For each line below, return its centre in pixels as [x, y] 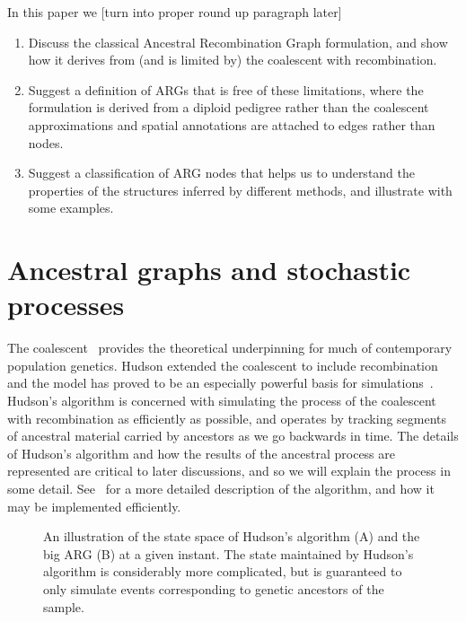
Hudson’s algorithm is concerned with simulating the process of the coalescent [222, 401]
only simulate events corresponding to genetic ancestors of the [214, 588]
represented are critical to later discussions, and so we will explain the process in [229, 471]
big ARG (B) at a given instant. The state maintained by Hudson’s [229, 553]
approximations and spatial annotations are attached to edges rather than [232, 124]
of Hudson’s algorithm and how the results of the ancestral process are [201, 453]
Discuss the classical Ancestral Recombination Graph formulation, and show [238, 42]
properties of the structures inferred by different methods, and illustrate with [240, 190]
